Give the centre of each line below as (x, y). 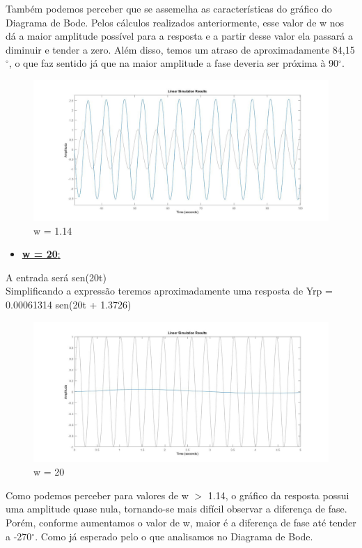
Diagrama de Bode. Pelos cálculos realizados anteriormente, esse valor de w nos (175, 22)
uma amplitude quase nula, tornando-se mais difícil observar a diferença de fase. (176, 509)
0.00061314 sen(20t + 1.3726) (69, 304)
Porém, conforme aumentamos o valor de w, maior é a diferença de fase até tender (181, 523)
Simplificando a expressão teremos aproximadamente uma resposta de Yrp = (169, 291)
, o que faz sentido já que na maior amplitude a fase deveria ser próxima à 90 (174, 63)
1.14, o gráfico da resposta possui (278, 495)
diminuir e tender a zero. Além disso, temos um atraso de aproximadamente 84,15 (180, 49)
